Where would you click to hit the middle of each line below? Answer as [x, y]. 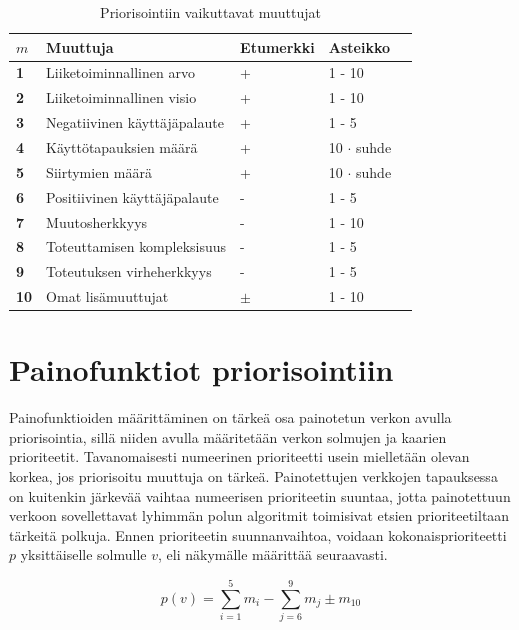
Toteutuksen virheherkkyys [129, 271]
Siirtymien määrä [99, 171]
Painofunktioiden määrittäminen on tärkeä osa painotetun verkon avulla [230, 417]
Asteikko [359, 46]
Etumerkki [277, 46]
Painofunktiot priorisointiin [201, 369]
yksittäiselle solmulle [83, 554]
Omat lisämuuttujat [107, 296]
